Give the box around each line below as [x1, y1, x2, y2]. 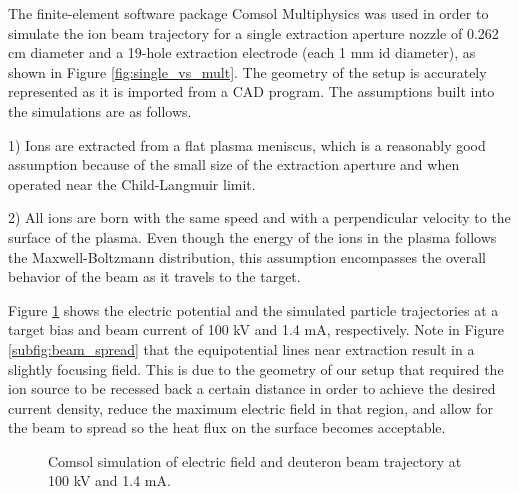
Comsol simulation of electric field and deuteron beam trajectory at [48, 450, 462, 471]
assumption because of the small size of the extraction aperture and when [8, 154, 460, 175]
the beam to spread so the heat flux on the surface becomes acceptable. [8, 417, 446, 438]
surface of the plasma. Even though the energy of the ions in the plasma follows [8, 226, 497, 247]
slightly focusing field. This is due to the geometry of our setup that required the [8, 358, 504, 379]
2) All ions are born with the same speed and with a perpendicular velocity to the [8, 207, 511, 228]
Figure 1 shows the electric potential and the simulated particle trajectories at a [8, 299, 499, 320]
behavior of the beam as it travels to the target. [8, 266, 301, 287]
